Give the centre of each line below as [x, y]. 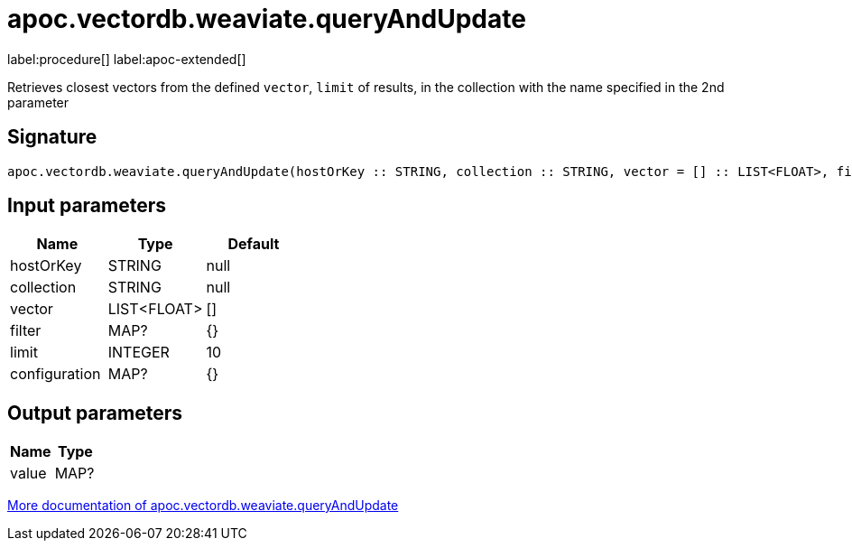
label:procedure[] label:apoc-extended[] [127, 59]
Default [254, 244]
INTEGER [139, 353]
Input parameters [87, 206]
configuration [56, 374]
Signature [52, 137]
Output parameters [95, 413]
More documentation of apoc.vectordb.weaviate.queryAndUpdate [203, 506]
